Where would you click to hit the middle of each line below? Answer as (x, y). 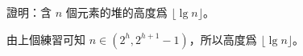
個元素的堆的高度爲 (116, 12)
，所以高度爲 (223, 39)
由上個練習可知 (46, 39)
